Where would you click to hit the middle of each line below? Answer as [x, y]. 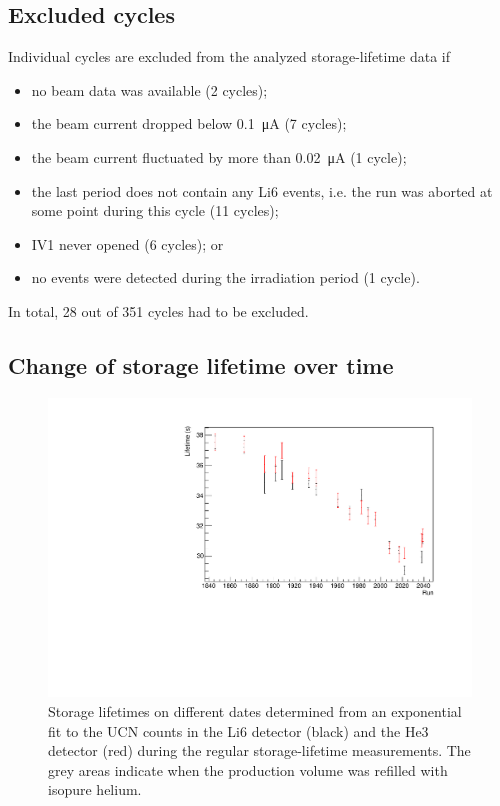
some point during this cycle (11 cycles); [155, 210]
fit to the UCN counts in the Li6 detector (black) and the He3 [238, 730]
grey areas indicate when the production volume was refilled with [248, 769]
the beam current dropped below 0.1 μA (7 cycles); [189, 123]
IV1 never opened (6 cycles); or [127, 243]
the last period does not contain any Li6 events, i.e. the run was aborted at [262, 190]
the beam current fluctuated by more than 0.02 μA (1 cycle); [219, 156]
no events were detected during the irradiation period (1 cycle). [225, 277]
